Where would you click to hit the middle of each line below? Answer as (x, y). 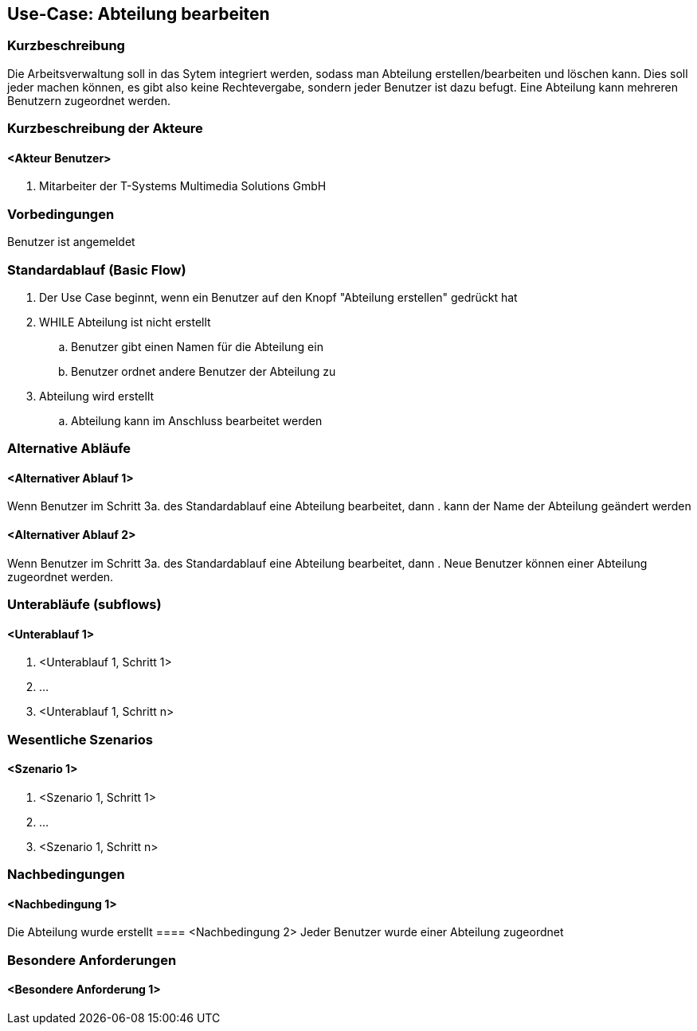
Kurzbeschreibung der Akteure (105, 129)
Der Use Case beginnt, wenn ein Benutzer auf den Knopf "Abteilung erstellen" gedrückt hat (278, 297)
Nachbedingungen (66, 875)
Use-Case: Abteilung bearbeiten (139, 14)
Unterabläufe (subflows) (84, 605)
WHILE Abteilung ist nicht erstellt (125, 322)
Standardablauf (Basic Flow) (97, 269)
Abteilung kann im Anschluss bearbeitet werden (197, 420)
